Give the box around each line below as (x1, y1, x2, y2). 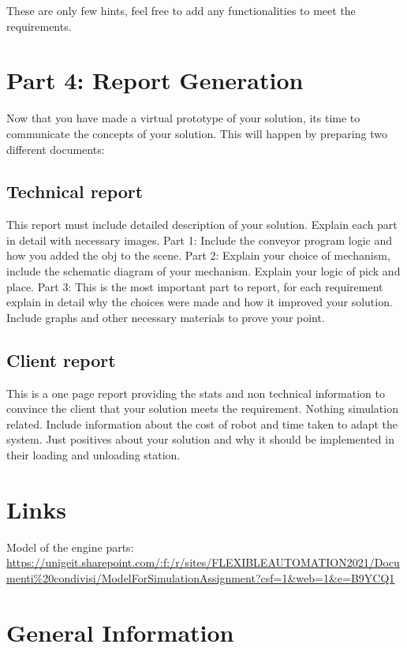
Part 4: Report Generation (6, 64, 304, 96)
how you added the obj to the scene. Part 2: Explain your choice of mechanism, (6, 247, 390, 264)
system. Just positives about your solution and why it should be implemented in (6, 431, 394, 448)
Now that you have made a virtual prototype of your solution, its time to (6, 110, 360, 126)
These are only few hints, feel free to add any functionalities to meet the (6, 2, 356, 18)
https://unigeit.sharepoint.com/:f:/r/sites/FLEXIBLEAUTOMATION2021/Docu (6, 554, 400, 571)
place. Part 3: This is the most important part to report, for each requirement (6, 278, 383, 294)
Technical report (6, 179, 144, 204)
